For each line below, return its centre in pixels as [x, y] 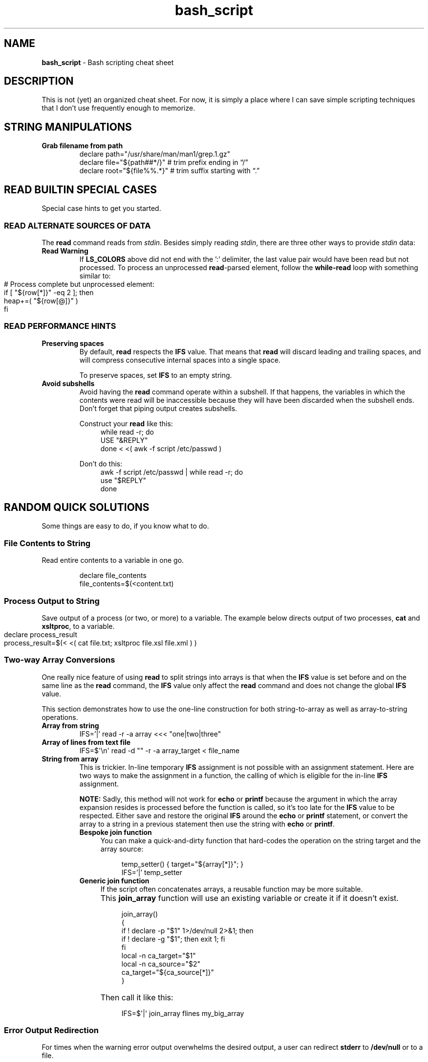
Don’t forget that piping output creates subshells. [158, 408]
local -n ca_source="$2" [161, 964]
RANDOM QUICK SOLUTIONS [77, 508]
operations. [60, 717]
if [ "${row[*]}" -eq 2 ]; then [49, 292]
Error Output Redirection [52, 1030]
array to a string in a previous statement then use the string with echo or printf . [207, 824]
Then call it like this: [137, 997]
